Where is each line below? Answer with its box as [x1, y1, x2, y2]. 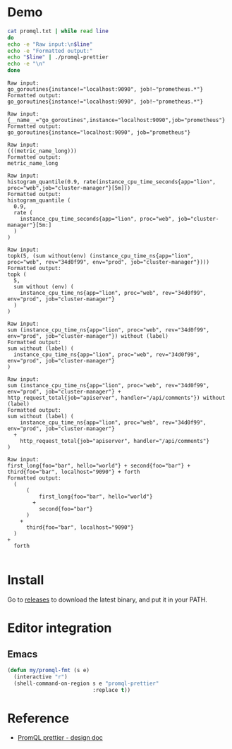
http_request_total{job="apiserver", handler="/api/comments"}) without [7, 394, 226, 402]
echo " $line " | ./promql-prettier [7, 54, 109, 61]
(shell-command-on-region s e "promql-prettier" [13, 680, 159, 687]
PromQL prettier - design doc [17, 733, 104, 742]
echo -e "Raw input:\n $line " [7, 40, 93, 48]
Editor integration [7, 620, 112, 636]
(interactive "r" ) [13, 673, 68, 681]
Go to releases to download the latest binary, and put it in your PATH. [7, 595, 208, 604]
